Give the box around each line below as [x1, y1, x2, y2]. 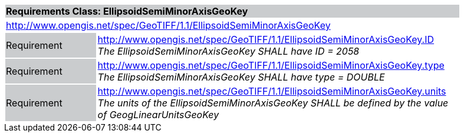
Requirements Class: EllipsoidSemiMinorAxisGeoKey [6, 5, 248, 17]
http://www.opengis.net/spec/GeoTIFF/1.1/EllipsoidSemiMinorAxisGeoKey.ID [97, 34, 435, 45]
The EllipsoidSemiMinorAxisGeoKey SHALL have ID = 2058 [97, 45, 360, 57]
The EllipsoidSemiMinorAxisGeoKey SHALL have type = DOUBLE [97, 71, 385, 83]
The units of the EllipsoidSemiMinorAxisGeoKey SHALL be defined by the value [97, 97, 449, 109]
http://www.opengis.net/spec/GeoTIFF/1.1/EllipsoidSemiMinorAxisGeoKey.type [97, 59, 445, 71]
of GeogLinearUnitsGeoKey [97, 109, 219, 121]
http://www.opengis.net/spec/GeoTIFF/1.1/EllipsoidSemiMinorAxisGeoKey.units [97, 85, 446, 97]
